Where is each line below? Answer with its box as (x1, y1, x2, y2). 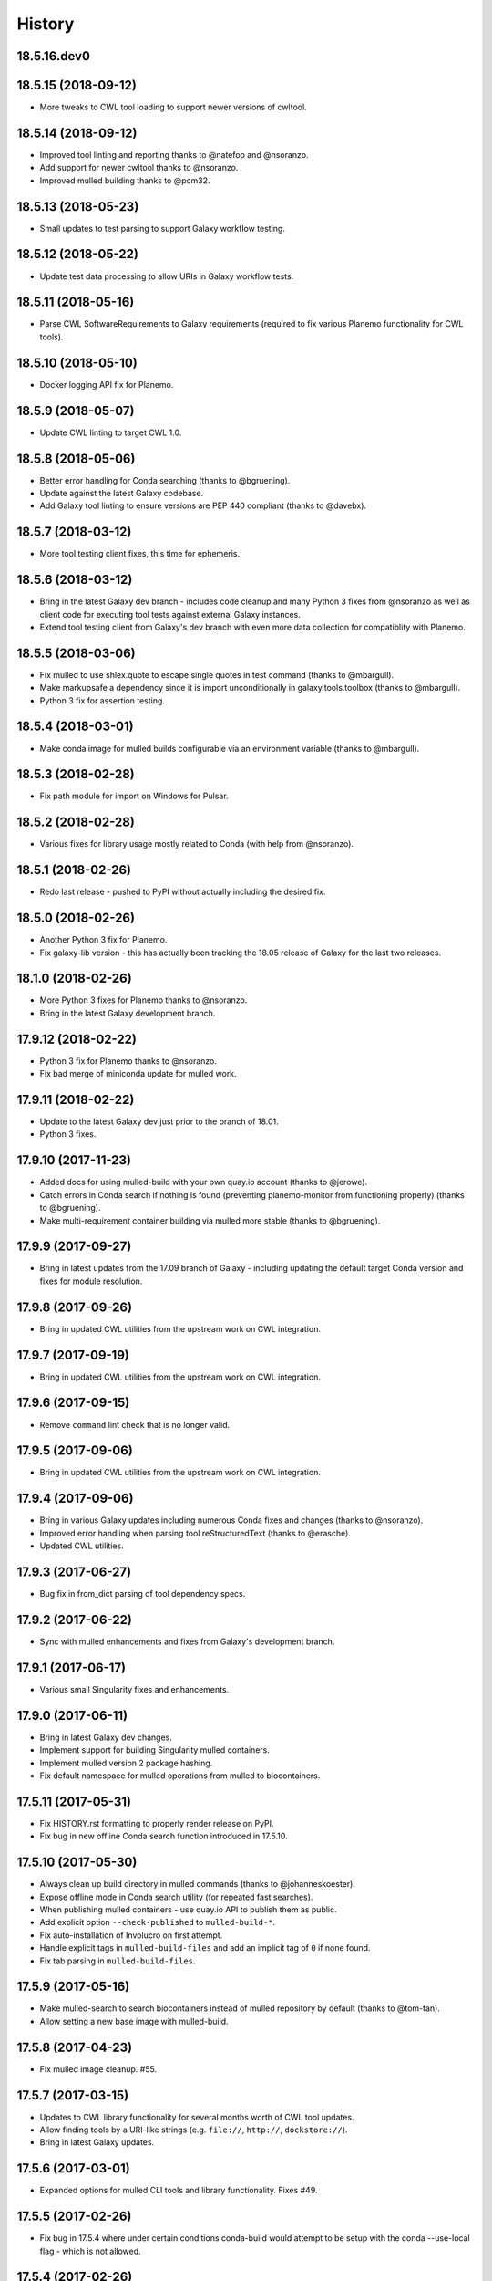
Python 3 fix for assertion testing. (39, 694, 166, 706)
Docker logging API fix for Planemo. (39, 379, 174, 390)
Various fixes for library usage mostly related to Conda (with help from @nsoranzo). (39, 838, 354, 849)
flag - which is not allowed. (39, 2245, 141, 2256)
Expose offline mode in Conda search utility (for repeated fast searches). (39, 1891, 313, 1902)
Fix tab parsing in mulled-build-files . (39, 1955, 196, 1966)
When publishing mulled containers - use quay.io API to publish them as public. (39, 1903, 337, 1915)
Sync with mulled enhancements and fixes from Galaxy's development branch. (39, 1636, 335, 1647)
